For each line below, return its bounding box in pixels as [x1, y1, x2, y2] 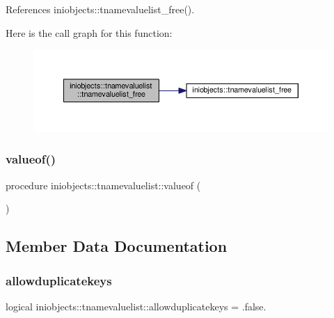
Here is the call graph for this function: [6, 25, 173, 40]
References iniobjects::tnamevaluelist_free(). [6, 2, 195, 16]
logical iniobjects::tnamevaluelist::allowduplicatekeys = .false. [6, 299, 267, 313]
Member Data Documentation [6, 235, 228, 257]
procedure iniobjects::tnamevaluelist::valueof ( [6, 177, 201, 192]
